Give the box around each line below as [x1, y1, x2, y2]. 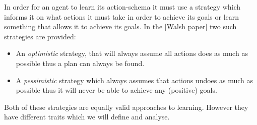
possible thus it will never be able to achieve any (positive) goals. [16, 85, 217, 95]
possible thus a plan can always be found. [16, 57, 145, 68]
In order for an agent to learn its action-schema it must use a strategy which [4, 2, 241, 12]
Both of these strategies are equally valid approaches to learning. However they [4, 101, 248, 112]
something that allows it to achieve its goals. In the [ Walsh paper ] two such [4, 21, 237, 32]
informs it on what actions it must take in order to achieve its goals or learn [4, 11, 239, 22]
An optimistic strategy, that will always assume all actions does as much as [16, 48, 248, 58]
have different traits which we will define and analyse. [4, 111, 170, 122]
